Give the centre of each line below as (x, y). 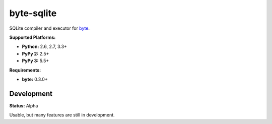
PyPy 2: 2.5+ (36, 53)
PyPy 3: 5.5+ (36, 61)
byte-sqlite (33, 13)
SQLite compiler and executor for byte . (50, 28)
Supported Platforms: (32, 37)
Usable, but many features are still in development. (62, 115)
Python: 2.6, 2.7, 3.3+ (45, 47)
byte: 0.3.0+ (35, 79)
